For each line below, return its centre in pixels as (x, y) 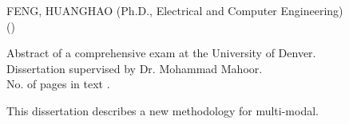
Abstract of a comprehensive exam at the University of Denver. (161, 53)
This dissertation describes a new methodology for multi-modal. (163, 110)
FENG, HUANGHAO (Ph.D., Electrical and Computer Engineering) (175, 10)
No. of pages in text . (58, 84)
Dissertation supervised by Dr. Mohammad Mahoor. (135, 68)
